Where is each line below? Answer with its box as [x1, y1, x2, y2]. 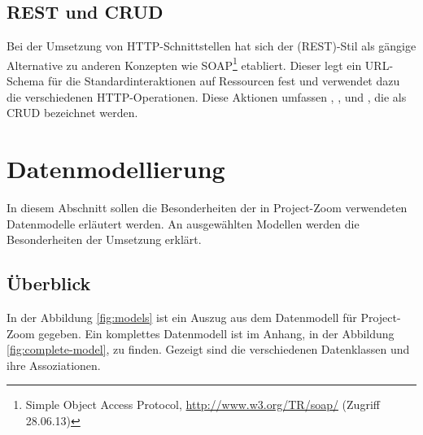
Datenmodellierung [7, 152, 225, 185]
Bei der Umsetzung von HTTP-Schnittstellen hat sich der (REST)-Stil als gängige [7, 37, 416, 54]
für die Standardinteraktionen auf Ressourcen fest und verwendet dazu [47, 72, 400, 89]
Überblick [7, 271, 91, 296]
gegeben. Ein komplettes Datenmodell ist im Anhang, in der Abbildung [38, 324, 395, 341]
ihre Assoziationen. [7, 356, 101, 373]
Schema [7, 72, 45, 89]
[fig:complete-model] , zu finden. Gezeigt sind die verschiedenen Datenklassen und [7, 341, 410, 358]
